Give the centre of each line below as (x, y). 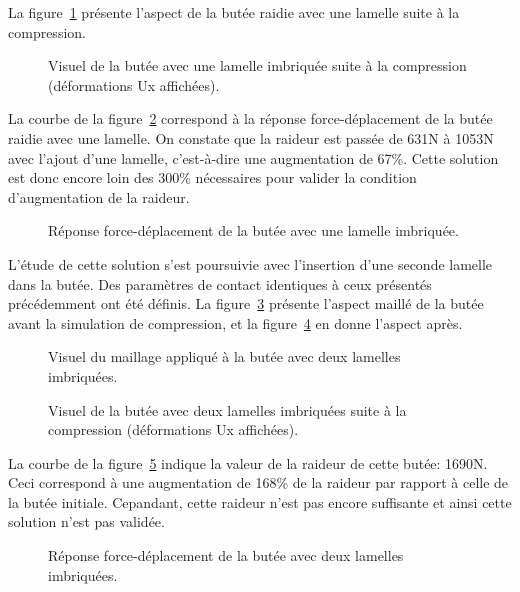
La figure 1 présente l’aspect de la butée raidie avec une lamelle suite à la (234, 12)
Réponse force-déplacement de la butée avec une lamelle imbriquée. (253, 230)
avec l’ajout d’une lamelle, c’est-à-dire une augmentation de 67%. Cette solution (253, 157)
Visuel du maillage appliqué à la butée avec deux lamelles (224, 356)
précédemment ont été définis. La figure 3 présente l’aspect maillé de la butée (246, 303)
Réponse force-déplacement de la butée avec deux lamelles (226, 555)
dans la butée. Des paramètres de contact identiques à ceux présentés (220, 283)
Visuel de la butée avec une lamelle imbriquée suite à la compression (257, 65)
